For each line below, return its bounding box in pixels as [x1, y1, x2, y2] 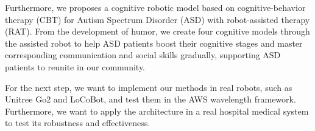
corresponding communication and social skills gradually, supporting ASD [5, 49, 281, 61]
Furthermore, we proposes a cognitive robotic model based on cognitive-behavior [5, 1, 306, 13]
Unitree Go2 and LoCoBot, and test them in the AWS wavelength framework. [5, 93, 296, 106]
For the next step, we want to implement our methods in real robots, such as [5, 81, 292, 93]
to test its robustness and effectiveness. [5, 116, 150, 129]
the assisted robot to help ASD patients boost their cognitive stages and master [5, 36, 303, 49]
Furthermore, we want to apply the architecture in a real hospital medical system [5, 104, 309, 117]
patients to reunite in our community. [5, 60, 146, 73]
